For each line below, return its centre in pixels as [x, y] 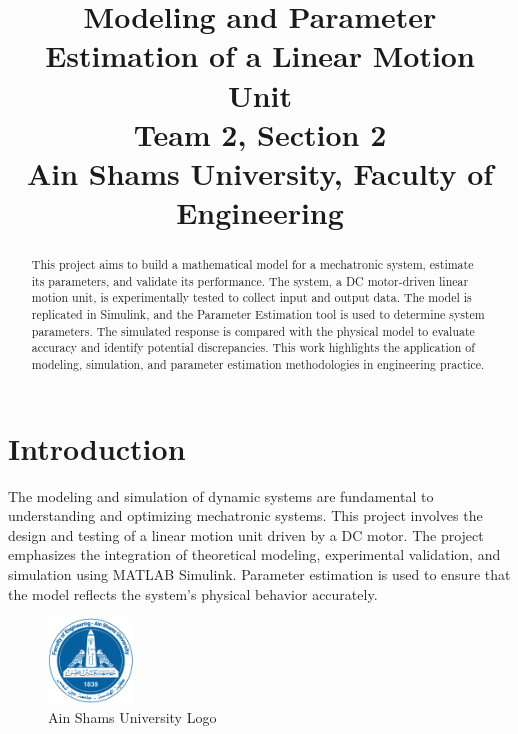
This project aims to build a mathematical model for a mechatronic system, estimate [252, 264]
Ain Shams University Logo [132, 716]
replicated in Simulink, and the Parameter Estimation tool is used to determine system [258, 314]
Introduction [97, 447]
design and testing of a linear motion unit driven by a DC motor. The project [246, 534]
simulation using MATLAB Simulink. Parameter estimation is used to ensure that [259, 574]
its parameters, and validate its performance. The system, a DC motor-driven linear [250, 280]
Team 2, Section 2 [260, 133]
